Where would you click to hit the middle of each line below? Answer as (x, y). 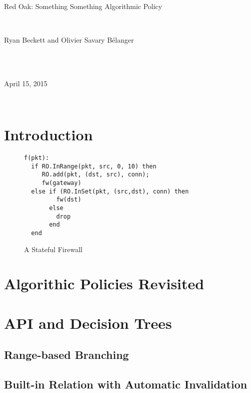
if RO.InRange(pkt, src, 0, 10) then (94, 166)
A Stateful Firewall (53, 249)
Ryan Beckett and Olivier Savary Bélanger (69, 39)
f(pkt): (37, 158)
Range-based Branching (66, 355)
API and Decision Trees (88, 323)
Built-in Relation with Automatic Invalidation (126, 384)
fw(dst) (69, 200)
